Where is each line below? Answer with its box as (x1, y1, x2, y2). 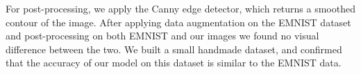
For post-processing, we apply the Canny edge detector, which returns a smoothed (6, 1, 355, 15)
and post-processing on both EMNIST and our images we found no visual (6, 28, 319, 43)
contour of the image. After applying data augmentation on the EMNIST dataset (6, 15, 351, 29)
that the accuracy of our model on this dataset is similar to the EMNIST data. (6, 55, 342, 70)
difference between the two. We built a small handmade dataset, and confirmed (6, 41, 342, 56)
